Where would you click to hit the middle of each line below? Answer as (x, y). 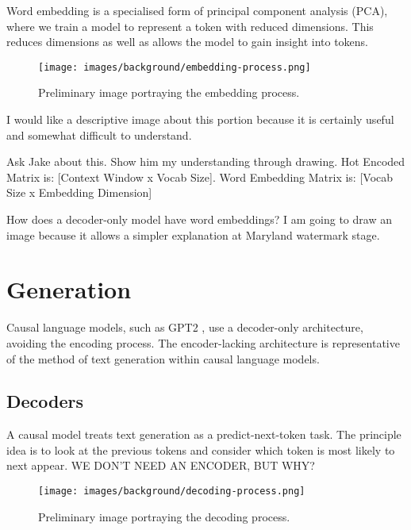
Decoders (45, 401)
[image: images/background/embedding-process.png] (175, 67)
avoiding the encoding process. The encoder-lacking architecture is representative (203, 342)
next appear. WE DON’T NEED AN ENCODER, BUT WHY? (161, 465)
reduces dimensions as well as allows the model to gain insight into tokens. (187, 42)
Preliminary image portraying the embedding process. (169, 92)
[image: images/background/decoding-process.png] (172, 492)
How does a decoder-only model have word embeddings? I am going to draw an (199, 219)
